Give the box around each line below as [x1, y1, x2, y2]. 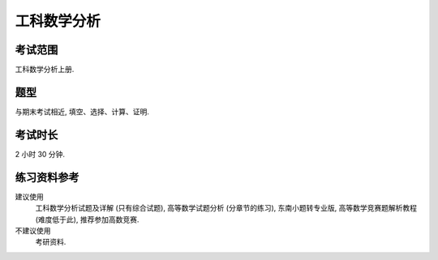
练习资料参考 [15, 170, 79, 184]
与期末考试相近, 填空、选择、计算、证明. [15, 106, 150, 117]
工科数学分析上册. [15, 65, 75, 75]
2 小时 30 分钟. [15, 149, 65, 159]
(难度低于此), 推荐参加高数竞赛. [35, 215, 140, 224]
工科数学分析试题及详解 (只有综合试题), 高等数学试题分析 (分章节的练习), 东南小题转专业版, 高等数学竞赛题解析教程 [35, 203, 418, 213]
